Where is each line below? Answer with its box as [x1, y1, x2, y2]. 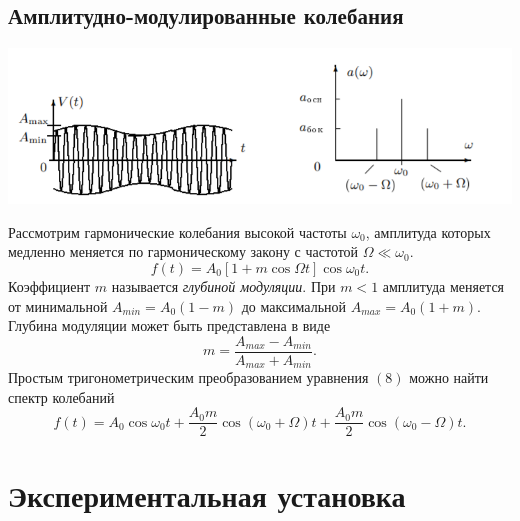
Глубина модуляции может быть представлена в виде [8, 315, 331, 336]
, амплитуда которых [365, 221, 491, 242]
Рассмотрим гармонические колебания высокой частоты [8, 221, 347, 242]
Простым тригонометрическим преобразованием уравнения [8, 367, 369, 388]
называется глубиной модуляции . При [111, 275, 336, 296]
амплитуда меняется [382, 275, 505, 296]
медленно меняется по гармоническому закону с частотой [8, 241, 359, 262]
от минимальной [8, 295, 108, 316]
